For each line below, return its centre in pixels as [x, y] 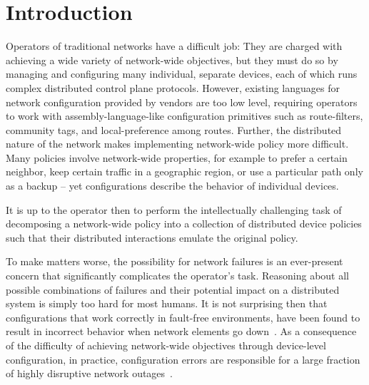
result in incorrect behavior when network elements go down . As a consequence [181, 331]
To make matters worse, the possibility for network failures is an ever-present [175, 261]
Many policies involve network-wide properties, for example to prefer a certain [177, 157]
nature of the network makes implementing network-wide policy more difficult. [177, 144]
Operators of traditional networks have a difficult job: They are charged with [174, 46]
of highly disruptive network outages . [89, 373]
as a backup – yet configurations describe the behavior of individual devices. [172, 186]
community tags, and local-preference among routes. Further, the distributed [174, 129]
